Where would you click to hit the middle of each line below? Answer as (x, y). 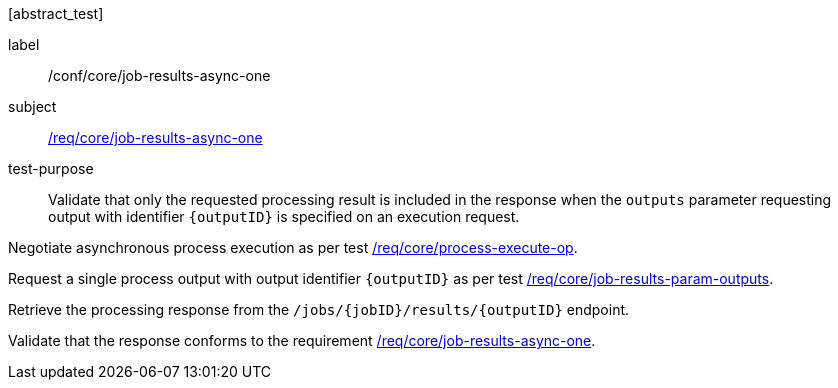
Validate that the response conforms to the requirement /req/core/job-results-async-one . (302, 340)
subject (32, 106)
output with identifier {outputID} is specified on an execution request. (284, 216)
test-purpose (51, 168)
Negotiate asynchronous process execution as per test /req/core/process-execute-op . (293, 247)
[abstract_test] (56, 13)
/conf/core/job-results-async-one (159, 75)
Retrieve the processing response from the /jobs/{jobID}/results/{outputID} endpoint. (319, 309)
